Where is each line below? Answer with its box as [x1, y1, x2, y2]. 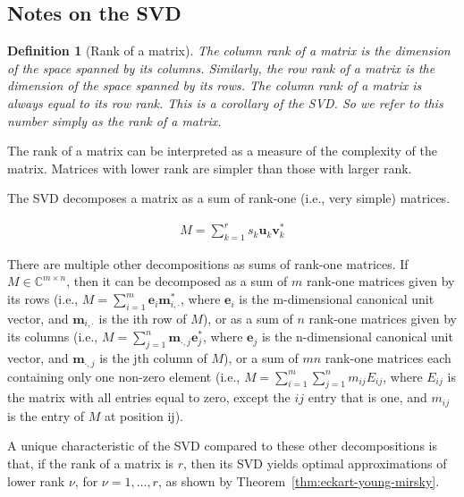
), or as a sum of [202, 308, 293, 327]
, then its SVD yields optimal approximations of [183, 453, 447, 472]
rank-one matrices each [325, 349, 451, 367]
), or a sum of [224, 349, 299, 367]
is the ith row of [98, 308, 187, 327]
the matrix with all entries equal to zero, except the [7, 388, 291, 407]
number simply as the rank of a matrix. [7, 111, 222, 130]
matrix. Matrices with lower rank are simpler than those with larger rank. [7, 158, 412, 177]
